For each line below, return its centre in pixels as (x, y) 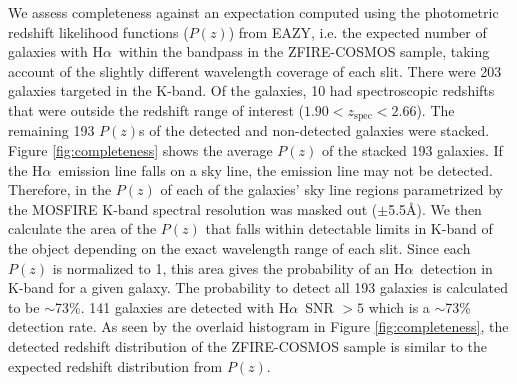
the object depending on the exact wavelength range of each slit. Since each (239, 247)
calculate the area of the (82, 228)
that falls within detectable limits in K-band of (349, 228)
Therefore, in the (60, 189)
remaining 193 (51, 130)
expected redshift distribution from (115, 365)
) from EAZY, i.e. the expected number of (357, 31)
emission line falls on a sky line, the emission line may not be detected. (275, 169)
